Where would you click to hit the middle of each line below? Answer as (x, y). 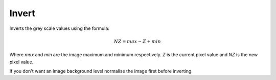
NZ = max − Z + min (137, 41)
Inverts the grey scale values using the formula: (60, 28)
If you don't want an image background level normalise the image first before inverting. (101, 71)
